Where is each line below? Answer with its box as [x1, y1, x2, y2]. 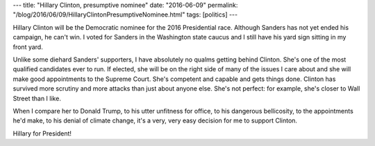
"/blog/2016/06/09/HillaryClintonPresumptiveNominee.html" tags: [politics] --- [12, 10, 238, 19]
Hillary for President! [12, 129, 72, 138]
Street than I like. [12, 94, 62, 102]
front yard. [12, 42, 43, 51]
